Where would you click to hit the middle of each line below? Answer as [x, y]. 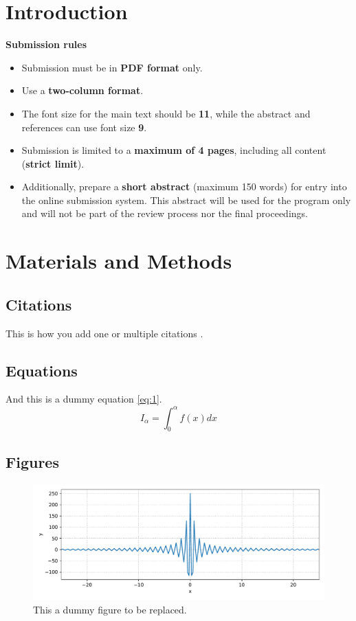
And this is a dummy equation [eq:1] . [84, 399]
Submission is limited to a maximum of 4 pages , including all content [174, 150]
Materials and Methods [119, 261]
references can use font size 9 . [84, 127]
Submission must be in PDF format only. [112, 67]
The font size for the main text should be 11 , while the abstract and [166, 113]
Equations [42, 370]
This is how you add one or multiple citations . [104, 333]
